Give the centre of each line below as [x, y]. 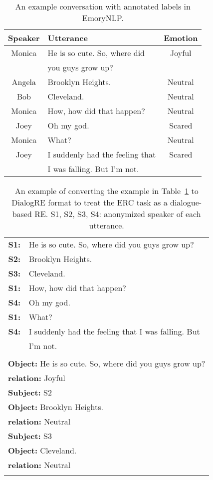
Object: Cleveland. [42, 450]
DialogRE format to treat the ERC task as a [90, 202]
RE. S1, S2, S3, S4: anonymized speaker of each [118, 214]
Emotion [181, 38]
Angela [24, 82]
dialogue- [186, 202]
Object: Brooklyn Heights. [56, 407]
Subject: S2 [30, 392]
